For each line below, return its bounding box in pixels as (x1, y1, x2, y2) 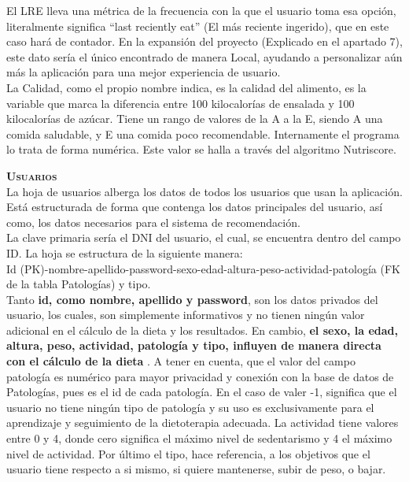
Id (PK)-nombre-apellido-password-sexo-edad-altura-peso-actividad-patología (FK (6, 260, 400, 276)
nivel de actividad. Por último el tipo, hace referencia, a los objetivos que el (6, 445, 370, 462)
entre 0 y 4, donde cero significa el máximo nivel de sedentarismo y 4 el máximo (6, 430, 392, 447)
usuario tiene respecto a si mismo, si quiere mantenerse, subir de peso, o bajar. (6, 461, 386, 477)
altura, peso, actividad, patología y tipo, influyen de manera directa (6, 337, 381, 354)
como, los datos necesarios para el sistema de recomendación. (6, 213, 300, 230)
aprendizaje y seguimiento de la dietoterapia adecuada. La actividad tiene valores (6, 414, 399, 431)
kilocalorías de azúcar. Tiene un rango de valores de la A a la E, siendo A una (6, 110, 383, 127)
